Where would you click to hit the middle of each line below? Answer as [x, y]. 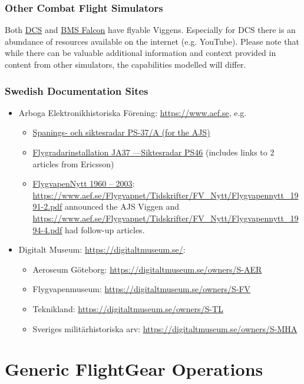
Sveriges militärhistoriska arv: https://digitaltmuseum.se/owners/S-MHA [165, 328]
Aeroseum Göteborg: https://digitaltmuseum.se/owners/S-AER [147, 269]
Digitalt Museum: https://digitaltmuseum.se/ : [102, 249]
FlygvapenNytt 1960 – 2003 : [84, 183]
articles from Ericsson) [73, 163]
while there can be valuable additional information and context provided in [141, 53]
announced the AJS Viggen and [122, 206]
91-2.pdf [47, 206]
